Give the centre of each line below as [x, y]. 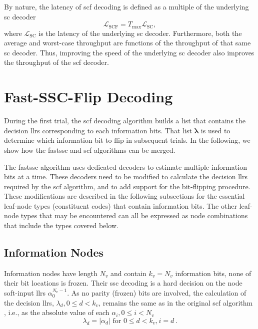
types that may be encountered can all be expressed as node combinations [134, 215]
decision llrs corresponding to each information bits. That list [98, 130]
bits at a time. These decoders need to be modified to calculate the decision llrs [126, 176]
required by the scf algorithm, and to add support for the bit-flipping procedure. [127, 186]
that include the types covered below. [61, 225]
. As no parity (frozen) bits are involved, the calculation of [157, 293]
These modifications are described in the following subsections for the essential [124, 196]
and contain [128, 273]
